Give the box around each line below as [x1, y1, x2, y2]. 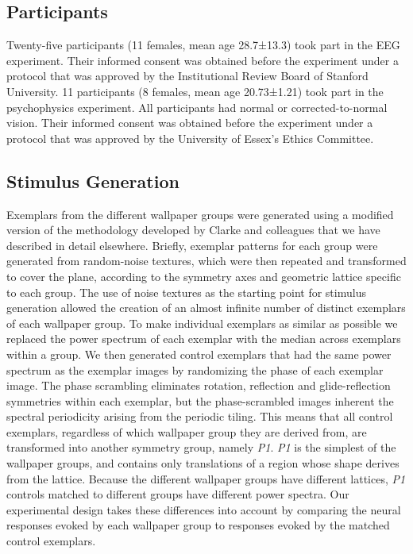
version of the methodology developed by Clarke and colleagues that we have [6, 221, 380, 238]
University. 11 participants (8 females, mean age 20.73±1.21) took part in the [6, 83, 384, 99]
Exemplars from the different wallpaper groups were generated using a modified [6, 206, 394, 222]
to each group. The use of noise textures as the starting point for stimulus [6, 283, 366, 300]
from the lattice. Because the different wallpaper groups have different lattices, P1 [6, 470, 406, 487]
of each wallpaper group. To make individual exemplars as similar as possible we [6, 314, 398, 331]
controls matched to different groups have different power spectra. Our [6, 486, 349, 502]
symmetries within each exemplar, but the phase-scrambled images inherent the [6, 392, 394, 409]
